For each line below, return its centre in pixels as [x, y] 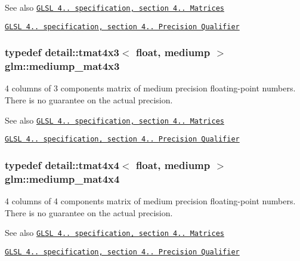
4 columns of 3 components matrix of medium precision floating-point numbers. [150, 88]
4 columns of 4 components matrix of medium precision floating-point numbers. [150, 201]
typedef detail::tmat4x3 [62, 52]
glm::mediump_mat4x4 [62, 178]
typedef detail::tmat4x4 [62, 165]
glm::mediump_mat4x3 [62, 66]
